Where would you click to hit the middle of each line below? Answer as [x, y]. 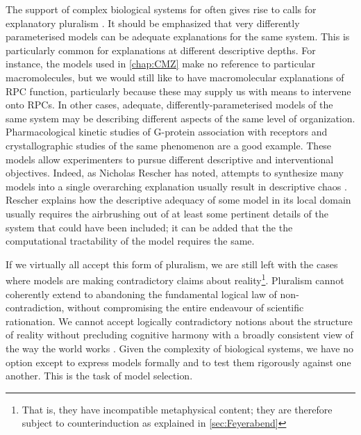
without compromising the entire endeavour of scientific [186, 307]
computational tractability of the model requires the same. [130, 241]
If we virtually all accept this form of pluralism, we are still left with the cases [172, 264]
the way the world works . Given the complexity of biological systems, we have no [179, 348]
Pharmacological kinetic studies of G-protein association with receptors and [167, 132]
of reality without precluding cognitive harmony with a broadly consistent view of [179, 335]
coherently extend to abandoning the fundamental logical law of [141, 294]
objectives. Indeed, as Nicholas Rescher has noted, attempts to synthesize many [175, 173]
